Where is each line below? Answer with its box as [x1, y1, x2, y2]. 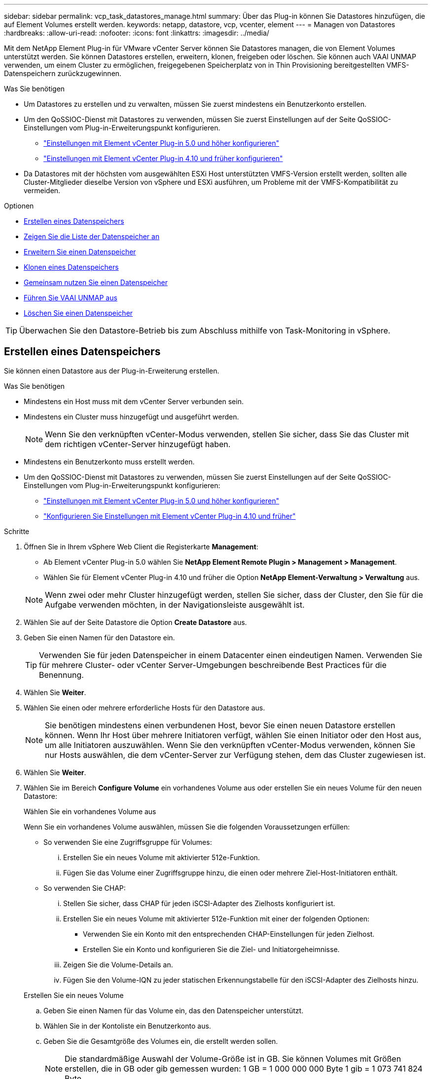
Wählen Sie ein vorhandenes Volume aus [24, 807, 156, 816]
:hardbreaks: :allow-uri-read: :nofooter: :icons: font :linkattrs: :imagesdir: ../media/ [4, 29, 269, 37]
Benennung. [39, 669, 84, 680]
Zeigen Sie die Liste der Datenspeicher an [24, 232, 160, 241]
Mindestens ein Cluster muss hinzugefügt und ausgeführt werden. [24, 412, 239, 421]
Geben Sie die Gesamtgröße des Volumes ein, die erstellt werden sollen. [43, 1037, 278, 1045]
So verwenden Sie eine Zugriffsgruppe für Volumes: [43, 837, 212, 846]
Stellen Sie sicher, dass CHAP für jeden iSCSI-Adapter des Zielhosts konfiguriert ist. [63, 899, 335, 908]
